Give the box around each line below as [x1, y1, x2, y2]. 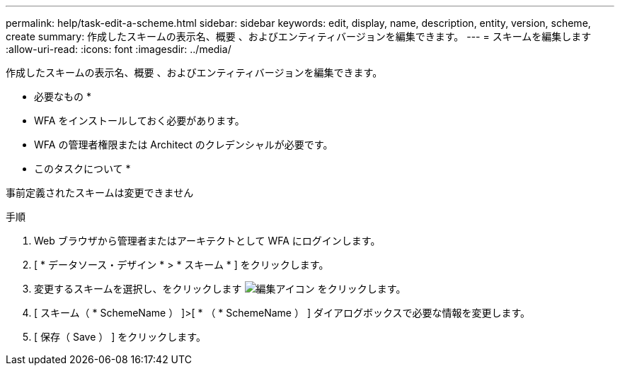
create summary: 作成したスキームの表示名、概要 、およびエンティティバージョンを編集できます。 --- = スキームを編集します [6, 30, 592, 42]
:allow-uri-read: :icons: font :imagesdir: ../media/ [6, 43, 231, 55]
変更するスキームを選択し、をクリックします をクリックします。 [34, 283, 406, 295]
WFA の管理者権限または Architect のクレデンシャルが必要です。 [34, 139, 333, 151]
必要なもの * [34, 90, 91, 102]
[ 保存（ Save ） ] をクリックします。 [34, 331, 206, 343]
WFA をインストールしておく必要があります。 [34, 114, 245, 126]
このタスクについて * [34, 163, 131, 175]
